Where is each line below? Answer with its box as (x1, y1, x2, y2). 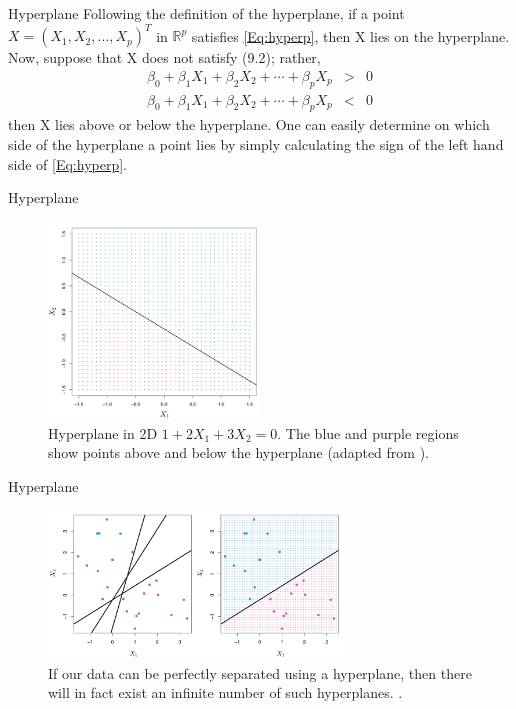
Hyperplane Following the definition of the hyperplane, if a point (8, 3, 405, 23)
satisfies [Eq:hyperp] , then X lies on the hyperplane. (191, 25, 510, 46)
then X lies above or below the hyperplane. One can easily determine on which (8, 114, 490, 135)
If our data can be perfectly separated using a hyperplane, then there (48, 662, 472, 683)
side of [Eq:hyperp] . (8, 153, 127, 174)
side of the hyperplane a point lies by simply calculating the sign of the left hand (8, 133, 504, 154)
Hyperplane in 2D (48, 422, 158, 443)
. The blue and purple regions (277, 422, 459, 443)
